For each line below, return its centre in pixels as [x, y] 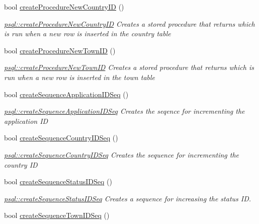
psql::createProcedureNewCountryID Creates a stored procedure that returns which [129, 23]
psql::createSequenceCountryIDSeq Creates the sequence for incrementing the [122, 154]
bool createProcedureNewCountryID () [64, 7]
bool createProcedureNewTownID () [60, 50]
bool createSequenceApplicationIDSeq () [66, 94]
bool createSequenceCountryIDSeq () [61, 138]
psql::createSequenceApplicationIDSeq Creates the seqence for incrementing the [124, 111]
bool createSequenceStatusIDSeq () [58, 181]
